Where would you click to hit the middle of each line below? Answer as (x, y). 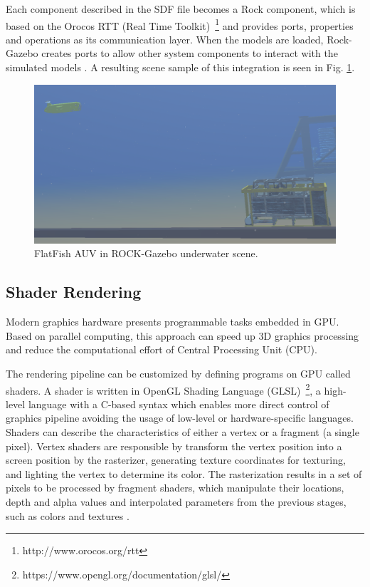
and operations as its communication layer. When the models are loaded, (165, 39)
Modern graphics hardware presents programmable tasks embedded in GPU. (173, 322)
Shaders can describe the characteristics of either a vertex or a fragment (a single (183, 432)
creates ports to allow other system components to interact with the (190, 53)
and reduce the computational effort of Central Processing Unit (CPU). (162, 349)
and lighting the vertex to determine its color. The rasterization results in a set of (184, 473)
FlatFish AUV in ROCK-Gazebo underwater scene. (146, 253)
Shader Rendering (74, 292)
